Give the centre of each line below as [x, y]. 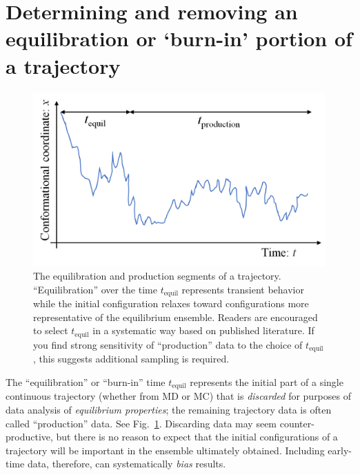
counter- [297, 423]
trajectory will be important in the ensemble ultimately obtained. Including [165, 450]
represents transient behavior [243, 289]
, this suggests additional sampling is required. [131, 359]
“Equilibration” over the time [95, 289]
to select [51, 330]
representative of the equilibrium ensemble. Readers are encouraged [176, 317]
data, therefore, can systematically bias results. [127, 464]
